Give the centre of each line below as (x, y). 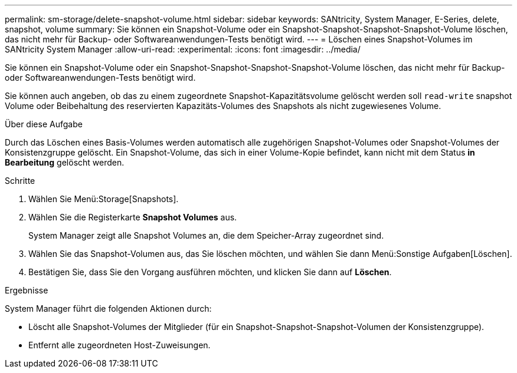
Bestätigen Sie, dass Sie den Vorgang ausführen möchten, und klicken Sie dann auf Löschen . (210, 272)
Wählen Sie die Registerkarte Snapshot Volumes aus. (133, 217)
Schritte (20, 181)
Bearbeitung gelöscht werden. (65, 162)
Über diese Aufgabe (44, 124)
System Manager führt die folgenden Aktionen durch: (108, 308)
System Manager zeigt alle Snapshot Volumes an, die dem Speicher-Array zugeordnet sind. (206, 235)
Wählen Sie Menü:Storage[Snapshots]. (104, 199)
